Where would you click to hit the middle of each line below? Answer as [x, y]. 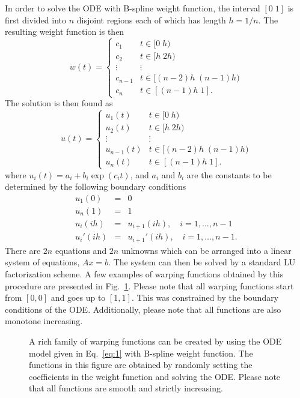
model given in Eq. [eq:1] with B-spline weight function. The [141, 353]
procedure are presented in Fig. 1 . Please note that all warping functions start [149, 285]
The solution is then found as [59, 103]
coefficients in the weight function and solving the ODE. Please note [155, 376]
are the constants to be [229, 174]
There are [23, 250]
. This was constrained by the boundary [205, 297]
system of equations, [42, 262]
